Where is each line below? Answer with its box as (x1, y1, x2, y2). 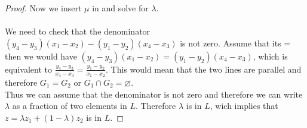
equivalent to (5, 63, 52, 75)
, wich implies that (210, 99, 278, 112)
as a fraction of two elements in (12, 99, 127, 112)
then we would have (5, 49, 77, 62)
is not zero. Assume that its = (180, 36, 291, 49)
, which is (253, 49, 288, 62)
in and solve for (92, 2, 149, 14)
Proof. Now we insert (5, 2, 82, 14)
